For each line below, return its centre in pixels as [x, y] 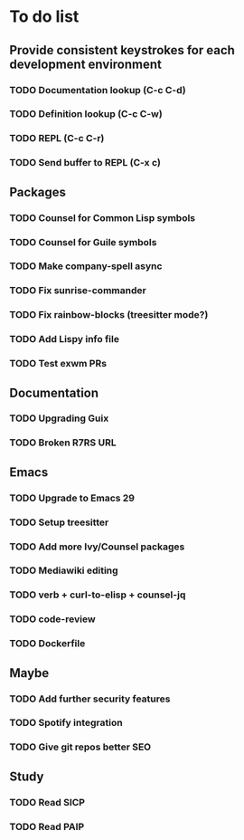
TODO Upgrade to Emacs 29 [72, 498]
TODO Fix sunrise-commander [78, 291]
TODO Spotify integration [66, 723]
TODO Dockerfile [47, 644]
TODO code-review [53, 619]
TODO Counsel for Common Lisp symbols [103, 217]
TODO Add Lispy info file [65, 339]
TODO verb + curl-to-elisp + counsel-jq [98, 595]
